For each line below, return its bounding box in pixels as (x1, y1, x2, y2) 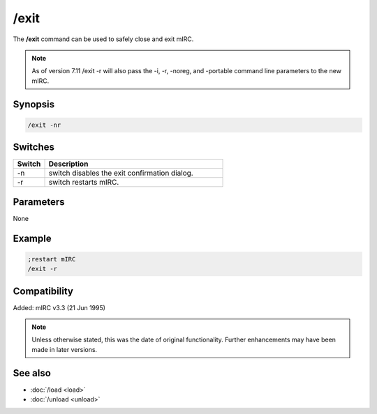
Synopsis (13, 98, 55, 110)
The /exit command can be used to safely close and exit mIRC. (13, 35, 194, 43)
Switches (13, 141, 55, 153)
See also (13, 367, 52, 379)
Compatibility (13, 285, 73, 297)
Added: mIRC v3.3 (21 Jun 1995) (13, 303, 106, 312)
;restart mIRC (27, 255, 76, 263)
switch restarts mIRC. (48, 178, 119, 187)
